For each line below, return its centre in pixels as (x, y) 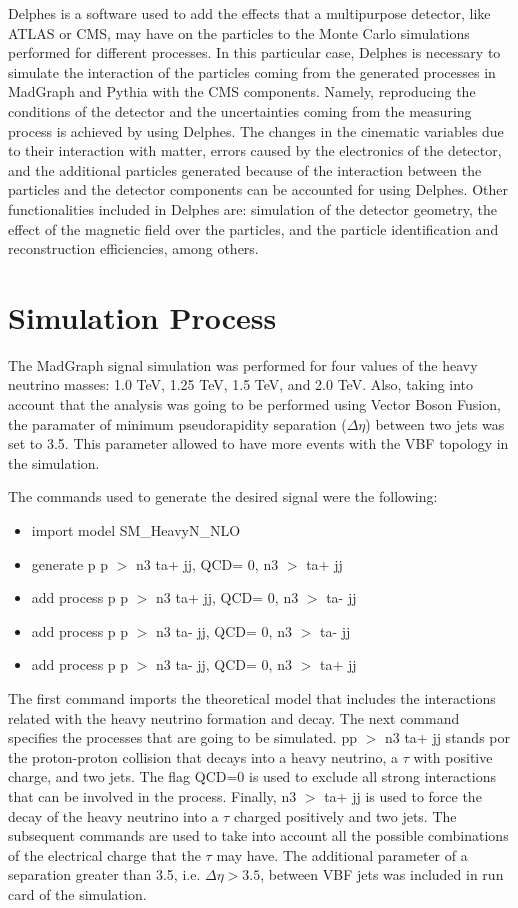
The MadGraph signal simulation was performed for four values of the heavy (243, 364)
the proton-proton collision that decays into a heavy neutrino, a (203, 756)
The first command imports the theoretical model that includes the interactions (252, 697)
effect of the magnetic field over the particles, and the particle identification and (253, 228)
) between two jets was (435, 423)
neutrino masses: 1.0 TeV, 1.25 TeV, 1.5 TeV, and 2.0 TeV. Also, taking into (241, 384)
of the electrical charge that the (104, 854)
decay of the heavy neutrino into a (113, 815)
